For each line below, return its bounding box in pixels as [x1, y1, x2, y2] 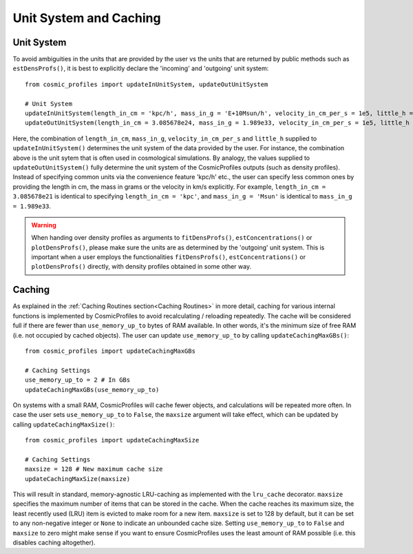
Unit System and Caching [12, 10, 161, 25]
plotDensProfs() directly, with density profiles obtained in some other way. [31, 263, 251, 271]
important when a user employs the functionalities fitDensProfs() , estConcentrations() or [31, 253, 306, 261]
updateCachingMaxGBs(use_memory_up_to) [25, 386, 160, 393]
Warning [31, 220, 56, 229]
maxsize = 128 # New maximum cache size [25, 465, 163, 473]
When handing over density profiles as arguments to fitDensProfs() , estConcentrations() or [31, 234, 313, 242]
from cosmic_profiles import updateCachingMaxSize [25, 436, 200, 444]
